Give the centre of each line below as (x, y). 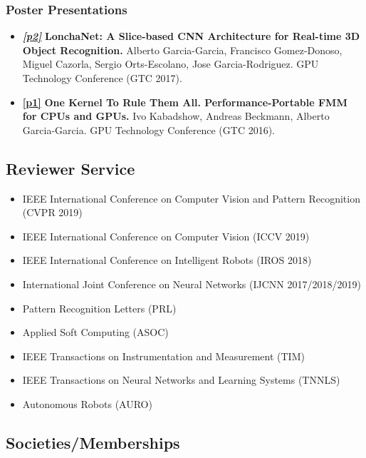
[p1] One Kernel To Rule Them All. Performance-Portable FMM (185, 102)
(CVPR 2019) (52, 212)
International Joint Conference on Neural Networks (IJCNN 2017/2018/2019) (192, 284)
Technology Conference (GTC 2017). (102, 78)
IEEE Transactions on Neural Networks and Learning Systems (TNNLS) (181, 380)
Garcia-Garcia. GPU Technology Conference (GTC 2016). (148, 129)
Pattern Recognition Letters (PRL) (99, 308)
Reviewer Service (70, 168)
